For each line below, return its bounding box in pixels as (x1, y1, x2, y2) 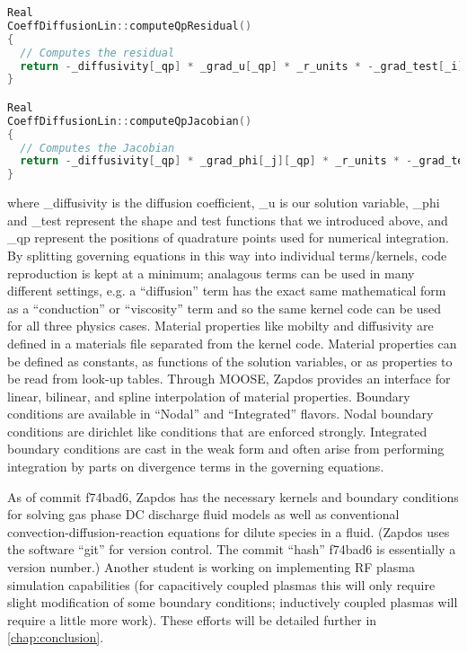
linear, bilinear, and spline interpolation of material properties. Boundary (7, 386, 410, 405)
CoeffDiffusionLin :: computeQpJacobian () (7, 114, 252, 128)
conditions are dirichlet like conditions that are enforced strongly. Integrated (7, 421, 427, 440)
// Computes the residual (20, 46, 175, 59)
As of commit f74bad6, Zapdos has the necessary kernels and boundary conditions (7, 487, 459, 506)
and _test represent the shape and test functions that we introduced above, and (7, 210, 448, 229)
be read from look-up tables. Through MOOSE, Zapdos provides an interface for (7, 369, 451, 388)
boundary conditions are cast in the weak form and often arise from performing (7, 439, 445, 458)
